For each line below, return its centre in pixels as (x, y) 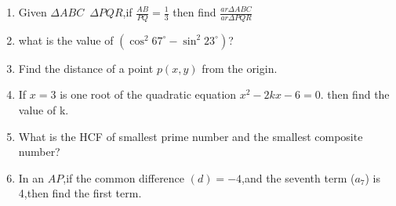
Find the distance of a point (86, 68)
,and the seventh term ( (298, 177)
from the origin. (240, 68)
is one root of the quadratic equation (148, 94)
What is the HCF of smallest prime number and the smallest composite (191, 136)
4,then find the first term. (80, 193)
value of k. (44, 110)
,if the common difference (124, 177)
